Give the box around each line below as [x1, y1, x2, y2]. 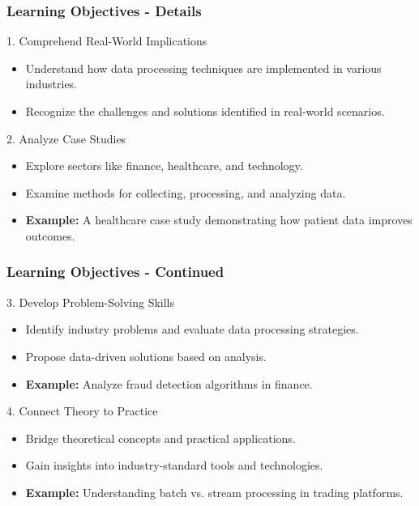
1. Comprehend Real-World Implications [6, 32, 207, 49]
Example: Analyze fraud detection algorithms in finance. [25, 375, 313, 392]
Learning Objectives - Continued [6, 262, 224, 282]
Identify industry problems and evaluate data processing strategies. [25, 321, 359, 338]
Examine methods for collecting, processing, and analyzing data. [25, 184, 346, 201]
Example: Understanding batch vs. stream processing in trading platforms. [25, 483, 404, 500]
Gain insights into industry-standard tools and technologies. [25, 457, 323, 474]
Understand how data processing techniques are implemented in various [25, 59, 382, 76]
